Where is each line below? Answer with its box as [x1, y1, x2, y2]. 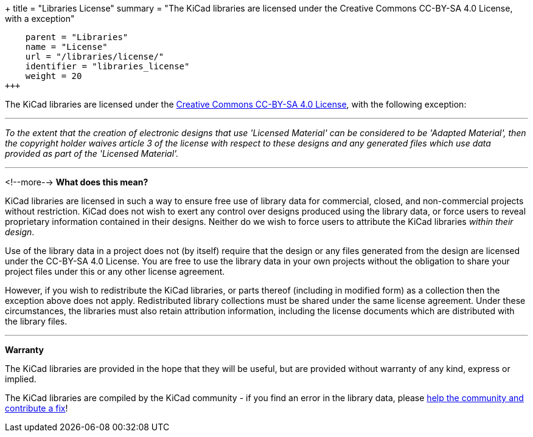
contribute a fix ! [5, 403, 68, 413]
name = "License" [25, 42, 108, 52]
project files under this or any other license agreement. [5, 266, 225, 277]
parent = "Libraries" [25, 32, 128, 42]
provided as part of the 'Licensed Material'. [5, 148, 179, 159]
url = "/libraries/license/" [25, 52, 164, 61]
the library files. [5, 316, 68, 326]
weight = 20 [25, 71, 82, 81]
